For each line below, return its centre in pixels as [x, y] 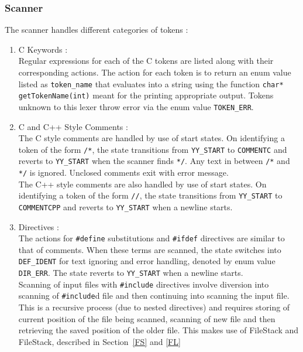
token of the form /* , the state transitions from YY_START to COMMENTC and [153, 149]
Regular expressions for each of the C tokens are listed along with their [146, 61]
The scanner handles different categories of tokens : [97, 30]
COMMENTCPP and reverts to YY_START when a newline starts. [125, 206]
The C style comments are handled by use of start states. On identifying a [151, 138]
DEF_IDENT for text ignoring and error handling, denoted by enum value [147, 261]
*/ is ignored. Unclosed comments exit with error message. [123, 172]
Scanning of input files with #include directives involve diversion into [144, 284]
